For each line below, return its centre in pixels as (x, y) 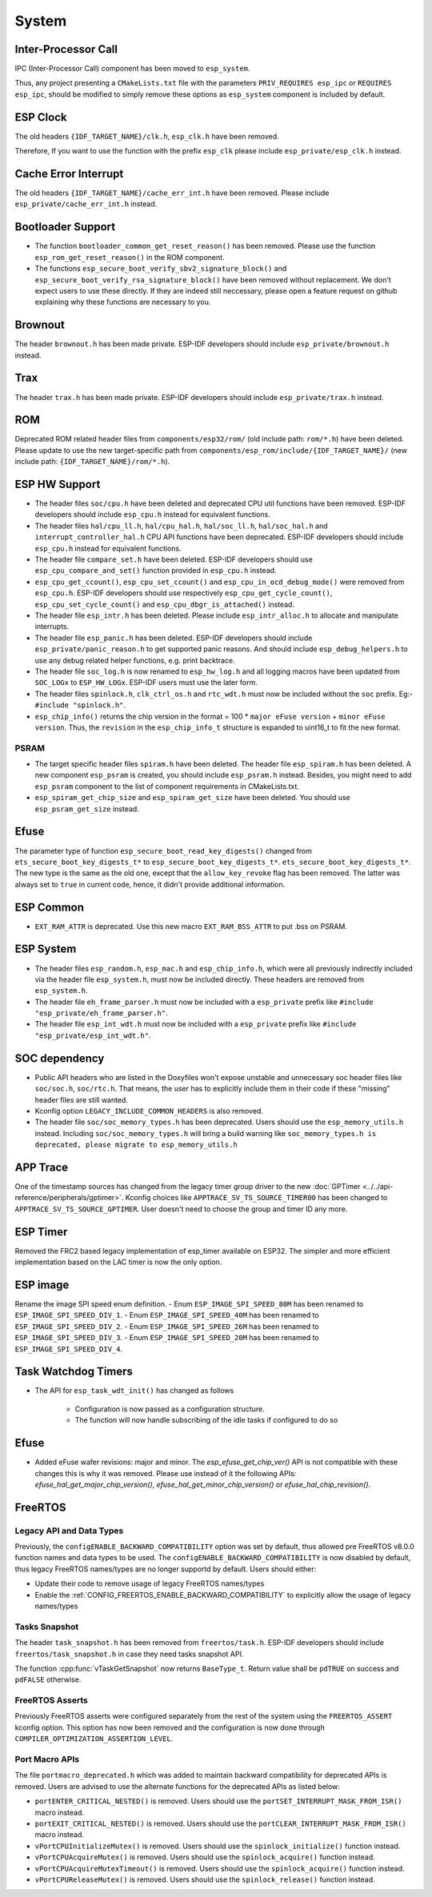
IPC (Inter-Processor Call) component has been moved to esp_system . (132, 69)
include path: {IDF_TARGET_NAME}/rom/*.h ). (92, 462)
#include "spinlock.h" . (80, 705)
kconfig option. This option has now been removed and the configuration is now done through (170, 1727)
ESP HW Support (58, 484)
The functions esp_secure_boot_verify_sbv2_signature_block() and (161, 269)
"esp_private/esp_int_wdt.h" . (93, 1035)
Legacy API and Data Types (69, 1531)
